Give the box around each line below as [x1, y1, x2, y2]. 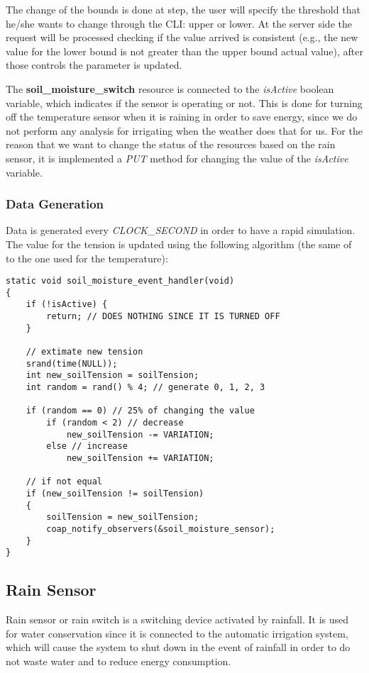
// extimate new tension [26, 347, 143, 357]
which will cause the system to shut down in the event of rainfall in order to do [6, 640, 351, 655]
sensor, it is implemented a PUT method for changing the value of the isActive [6, 150, 348, 165]
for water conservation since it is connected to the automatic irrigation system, [6, 625, 348, 640]
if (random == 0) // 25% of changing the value [26, 406, 255, 416]
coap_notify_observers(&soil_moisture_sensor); [46, 523, 275, 534]
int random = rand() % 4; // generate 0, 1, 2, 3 [26, 382, 265, 393]
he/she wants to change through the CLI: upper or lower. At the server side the [6, 16, 352, 30]
